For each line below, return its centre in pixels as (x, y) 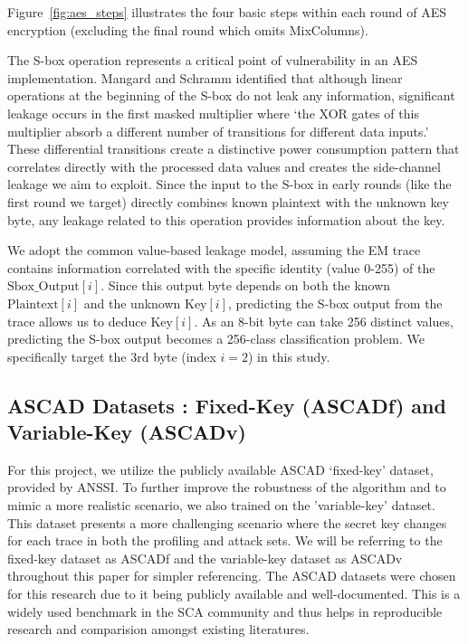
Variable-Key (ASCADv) (127, 432)
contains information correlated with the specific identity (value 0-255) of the (221, 267)
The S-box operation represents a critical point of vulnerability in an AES (213, 60)
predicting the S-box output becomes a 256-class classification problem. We (216, 339)
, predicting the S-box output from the (335, 303)
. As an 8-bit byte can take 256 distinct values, (324, 321)
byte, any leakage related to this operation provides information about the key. (226, 219)
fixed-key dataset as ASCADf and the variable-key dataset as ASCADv (205, 558)
